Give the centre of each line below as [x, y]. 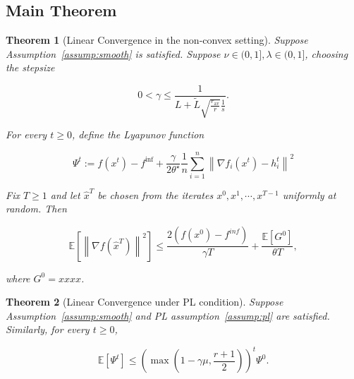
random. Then [36, 209]
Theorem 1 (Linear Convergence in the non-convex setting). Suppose [157, 40]
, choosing [326, 53]
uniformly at [309, 194]
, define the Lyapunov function [138, 134]
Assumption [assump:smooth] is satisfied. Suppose [113, 53]
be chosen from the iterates [155, 194]
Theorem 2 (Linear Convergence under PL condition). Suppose [145, 302]
